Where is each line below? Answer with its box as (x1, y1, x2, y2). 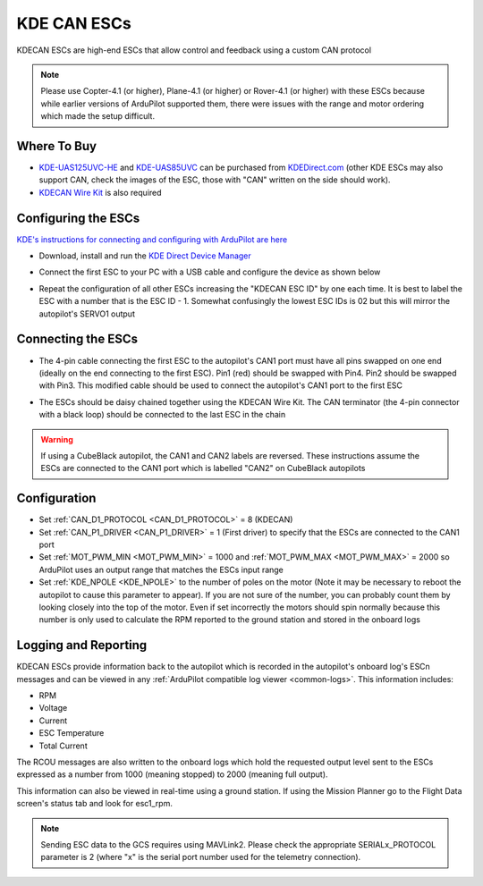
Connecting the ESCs (16, 332, 139, 347)
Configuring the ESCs (16, 210, 140, 225)
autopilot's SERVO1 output (38, 308, 136, 319)
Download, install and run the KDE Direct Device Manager (38, 250, 252, 261)
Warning (40, 434, 73, 444)
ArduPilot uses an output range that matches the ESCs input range (38, 564, 284, 575)
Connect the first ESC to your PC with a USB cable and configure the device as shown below (38, 266, 381, 277)
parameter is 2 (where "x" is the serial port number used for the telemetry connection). (40, 852, 361, 863)
